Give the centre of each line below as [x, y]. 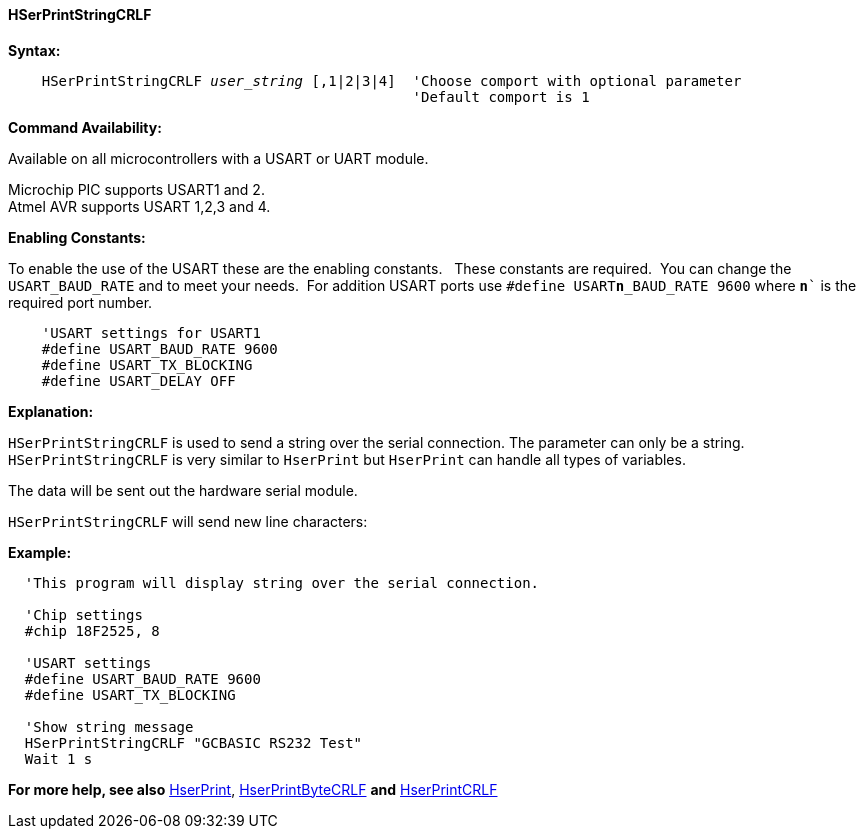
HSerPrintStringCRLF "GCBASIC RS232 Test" [193, 742]
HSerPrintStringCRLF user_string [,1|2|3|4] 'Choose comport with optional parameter [391, 80]
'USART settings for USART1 [151, 332]
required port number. [80, 302]
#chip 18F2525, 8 [92, 630]
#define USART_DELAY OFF [138, 380]
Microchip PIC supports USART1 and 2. [136, 189]
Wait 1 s [58, 758]
